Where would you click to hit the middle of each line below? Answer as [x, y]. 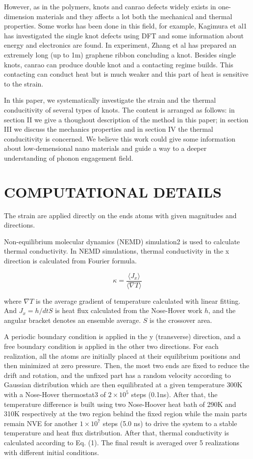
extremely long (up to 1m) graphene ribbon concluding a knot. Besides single [120, 54]
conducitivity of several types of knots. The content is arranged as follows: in [119, 109]
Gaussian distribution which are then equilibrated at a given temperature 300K [123, 385]
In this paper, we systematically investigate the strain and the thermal [110, 100]
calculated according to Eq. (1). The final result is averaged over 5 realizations [122, 442]
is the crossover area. [181, 320]
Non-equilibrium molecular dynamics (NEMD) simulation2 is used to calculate [122, 241]
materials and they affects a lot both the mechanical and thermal [134, 16]
